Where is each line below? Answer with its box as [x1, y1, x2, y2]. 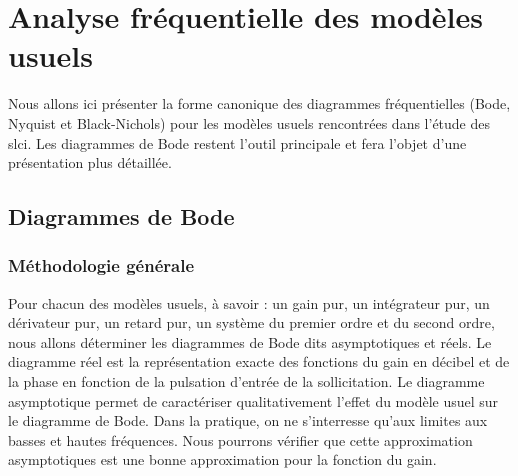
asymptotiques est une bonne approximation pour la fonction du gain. [8, 449, 437, 470]
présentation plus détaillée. [8, 152, 172, 173]
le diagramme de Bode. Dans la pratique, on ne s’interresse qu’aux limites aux [8, 410, 488, 431]
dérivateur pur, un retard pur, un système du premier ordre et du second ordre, [8, 312, 495, 333]
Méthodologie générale [8, 253, 195, 278]
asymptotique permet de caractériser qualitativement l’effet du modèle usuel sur [8, 390, 499, 411]
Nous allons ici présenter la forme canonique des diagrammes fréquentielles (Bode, [8, 93, 511, 114]
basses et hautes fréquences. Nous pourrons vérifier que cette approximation [8, 429, 473, 450]
